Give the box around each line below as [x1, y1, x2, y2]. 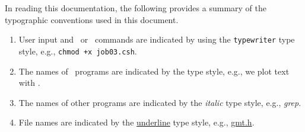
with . [18, 76, 40, 89]
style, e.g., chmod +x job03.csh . [18, 44, 137, 57]
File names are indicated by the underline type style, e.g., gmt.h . [18, 116, 255, 128]
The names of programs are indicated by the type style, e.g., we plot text [18, 65, 290, 77]
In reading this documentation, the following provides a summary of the [5, 2, 266, 14]
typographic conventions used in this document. [5, 13, 179, 25]
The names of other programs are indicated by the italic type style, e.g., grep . [18, 96, 301, 108]
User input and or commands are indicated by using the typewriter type [18, 33, 295, 46]
